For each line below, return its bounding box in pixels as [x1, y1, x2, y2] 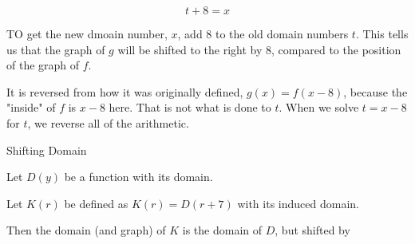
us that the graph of [6, 41, 105, 57]
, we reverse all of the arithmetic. [27, 114, 189, 131]
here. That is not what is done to [109, 99, 271, 116]
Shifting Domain [6, 141, 87, 158]
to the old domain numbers [215, 26, 349, 41]
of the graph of [6, 57, 80, 73]
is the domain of [182, 222, 263, 238]
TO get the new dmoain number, [6, 26, 168, 41]
